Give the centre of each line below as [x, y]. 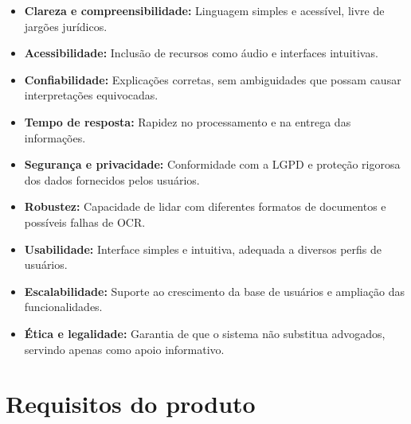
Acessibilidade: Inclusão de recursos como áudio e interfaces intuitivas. [201, 53]
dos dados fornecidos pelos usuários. [112, 179]
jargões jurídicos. [66, 26]
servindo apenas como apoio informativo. [124, 349]
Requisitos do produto [131, 404]
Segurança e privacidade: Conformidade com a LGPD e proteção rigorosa [212, 164]
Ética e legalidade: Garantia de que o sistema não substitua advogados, [205, 333]
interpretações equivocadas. [91, 95]
